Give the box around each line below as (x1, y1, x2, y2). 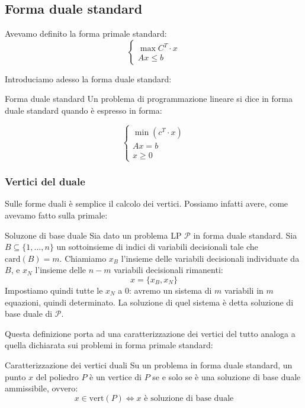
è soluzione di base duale (144, 394, 234, 403)
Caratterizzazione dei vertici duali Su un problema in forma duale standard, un (5, 358, 293, 371)
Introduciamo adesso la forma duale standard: (5, 72, 172, 85)
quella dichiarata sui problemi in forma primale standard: (5, 339, 213, 351)
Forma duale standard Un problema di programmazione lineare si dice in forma (5, 92, 293, 105)
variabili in (224, 284, 264, 296)
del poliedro (36, 370, 79, 383)
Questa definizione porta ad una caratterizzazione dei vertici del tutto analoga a (5, 327, 296, 339)
